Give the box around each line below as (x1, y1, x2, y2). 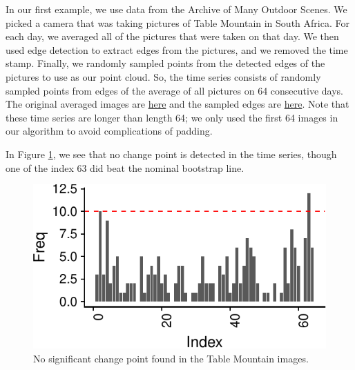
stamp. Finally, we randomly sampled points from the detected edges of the (6, 56, 325, 70)
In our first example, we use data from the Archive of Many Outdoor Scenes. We (6, 2, 347, 16)
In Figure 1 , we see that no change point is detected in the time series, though (6, 146, 337, 161)
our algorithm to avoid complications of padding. (6, 124, 213, 138)
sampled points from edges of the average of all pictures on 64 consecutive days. (6, 83, 343, 97)
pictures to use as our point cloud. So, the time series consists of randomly (6, 69, 321, 84)
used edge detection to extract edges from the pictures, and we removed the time (6, 42, 348, 57)
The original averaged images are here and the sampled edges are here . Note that (6, 97, 349, 111)
